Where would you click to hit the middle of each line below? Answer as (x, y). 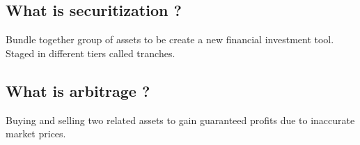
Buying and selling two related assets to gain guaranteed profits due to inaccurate (180, 120)
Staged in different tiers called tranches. (91, 53)
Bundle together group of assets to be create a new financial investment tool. (170, 39)
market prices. (36, 133)
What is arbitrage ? (78, 90)
